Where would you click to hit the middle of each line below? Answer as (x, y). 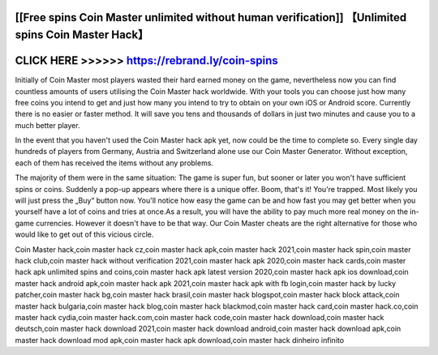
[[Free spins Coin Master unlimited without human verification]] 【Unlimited (211, 17)
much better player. (47, 125)
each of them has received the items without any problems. (114, 163)
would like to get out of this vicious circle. (84, 234)
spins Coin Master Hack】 (82, 35)
